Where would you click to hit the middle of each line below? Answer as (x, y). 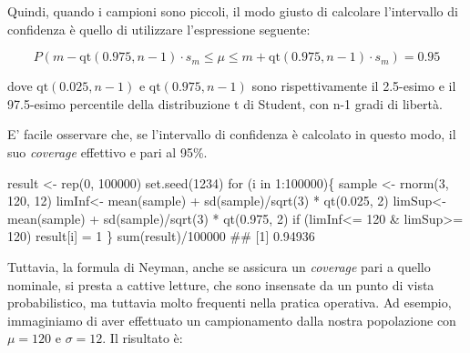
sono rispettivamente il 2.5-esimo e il (354, 86)
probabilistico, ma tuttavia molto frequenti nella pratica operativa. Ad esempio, (230, 303)
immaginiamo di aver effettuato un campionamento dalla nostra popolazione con (232, 320)
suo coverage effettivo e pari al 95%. (107, 151)
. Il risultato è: (143, 338)
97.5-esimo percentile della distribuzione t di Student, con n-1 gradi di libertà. (225, 103)
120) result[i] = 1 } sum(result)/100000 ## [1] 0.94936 (161, 236)
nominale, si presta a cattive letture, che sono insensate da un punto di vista (221, 284)
